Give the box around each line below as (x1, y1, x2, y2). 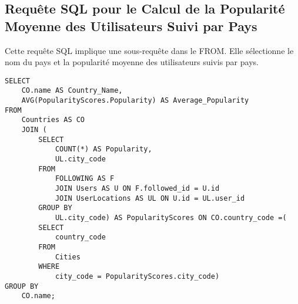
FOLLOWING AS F (55, 174, 115, 183)
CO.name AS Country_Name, (21, 86, 123, 95)
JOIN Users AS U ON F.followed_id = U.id (55, 184, 220, 192)
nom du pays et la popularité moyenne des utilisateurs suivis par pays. (5, 56, 259, 68)
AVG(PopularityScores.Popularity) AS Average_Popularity (21, 96, 249, 105)
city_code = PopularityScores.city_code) (55, 272, 220, 281)
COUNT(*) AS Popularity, (55, 145, 152, 154)
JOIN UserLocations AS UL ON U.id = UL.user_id (55, 194, 245, 202)
